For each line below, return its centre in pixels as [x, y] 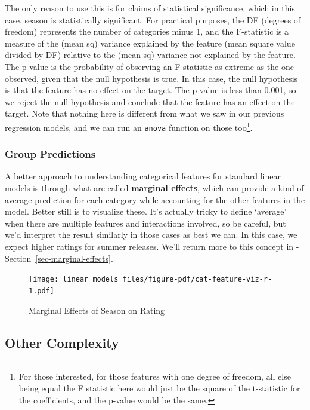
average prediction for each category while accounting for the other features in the [155, 199]
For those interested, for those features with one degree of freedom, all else [155, 376]
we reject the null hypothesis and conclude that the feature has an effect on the [150, 101]
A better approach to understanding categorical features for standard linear [143, 176]
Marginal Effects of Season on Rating [97, 310]
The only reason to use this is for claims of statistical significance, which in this [150, 8]
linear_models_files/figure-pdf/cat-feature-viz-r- [168, 279]
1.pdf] [41, 291]
